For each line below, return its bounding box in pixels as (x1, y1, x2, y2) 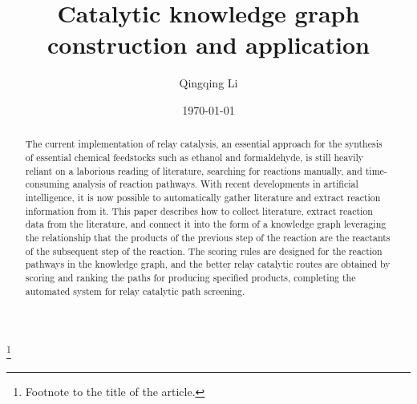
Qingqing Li (179, 75, 238, 91)
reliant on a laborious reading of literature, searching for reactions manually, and (25, 164, 362, 177)
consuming (25, 177, 70, 191)
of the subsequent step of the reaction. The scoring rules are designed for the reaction (25, 244, 383, 257)
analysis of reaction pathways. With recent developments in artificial (72, 177, 358, 191)
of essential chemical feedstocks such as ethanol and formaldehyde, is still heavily (25, 150, 364, 164)
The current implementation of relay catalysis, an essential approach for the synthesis (25, 137, 383, 151)
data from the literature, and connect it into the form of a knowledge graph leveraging (25, 217, 387, 231)
